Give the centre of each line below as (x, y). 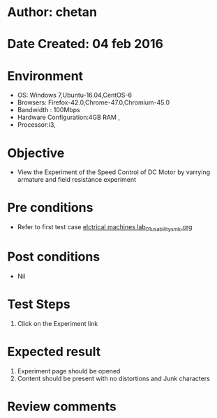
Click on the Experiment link (58, 323)
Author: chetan (52, 12)
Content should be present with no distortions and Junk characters (114, 378)
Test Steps (39, 304)
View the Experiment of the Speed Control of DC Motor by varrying (114, 172)
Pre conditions (50, 208)
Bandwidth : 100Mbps (48, 110)
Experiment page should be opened (69, 371)
